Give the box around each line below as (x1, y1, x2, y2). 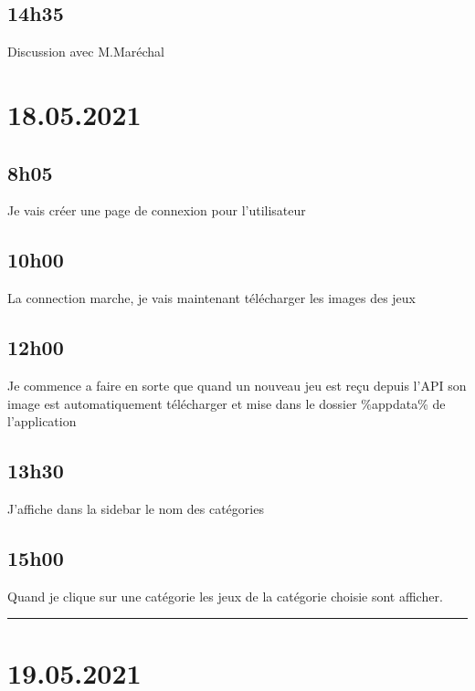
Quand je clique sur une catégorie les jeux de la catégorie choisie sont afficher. (7, 586, 443, 605)
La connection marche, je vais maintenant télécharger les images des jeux (7, 288, 416, 308)
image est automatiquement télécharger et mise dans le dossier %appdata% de (7, 393, 446, 413)
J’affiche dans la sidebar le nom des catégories (7, 498, 264, 518)
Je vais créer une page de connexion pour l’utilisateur (7, 201, 306, 220)
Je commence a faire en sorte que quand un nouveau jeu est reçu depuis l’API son (7, 375, 467, 394)
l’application (7, 412, 77, 431)
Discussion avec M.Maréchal (7, 42, 164, 61)
